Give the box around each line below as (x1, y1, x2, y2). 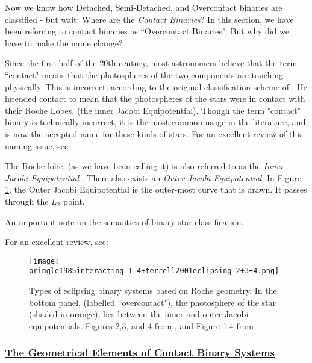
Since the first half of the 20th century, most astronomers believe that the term (5, 57, 298, 69)
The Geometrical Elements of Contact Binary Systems (5, 345, 275, 360)
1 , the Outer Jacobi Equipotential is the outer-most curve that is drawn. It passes (5, 183, 307, 196)
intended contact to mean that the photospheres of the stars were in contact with (5, 92, 305, 105)
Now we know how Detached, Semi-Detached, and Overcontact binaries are (5, 1, 282, 13)
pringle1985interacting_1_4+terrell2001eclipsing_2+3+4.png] (29, 267, 279, 276)
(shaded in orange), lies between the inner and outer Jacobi (29, 308, 249, 320)
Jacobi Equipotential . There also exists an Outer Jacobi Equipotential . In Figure (5, 171, 301, 184)
